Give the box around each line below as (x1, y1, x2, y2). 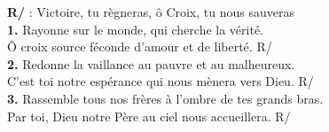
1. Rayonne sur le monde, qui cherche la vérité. (7, 19, 264, 38)
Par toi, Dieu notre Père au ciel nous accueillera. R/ (7, 106, 291, 125)
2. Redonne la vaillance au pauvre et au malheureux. (7, 54, 295, 73)
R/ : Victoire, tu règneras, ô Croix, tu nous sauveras (7, 3, 294, 20)
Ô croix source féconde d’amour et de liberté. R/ (7, 37, 272, 56)
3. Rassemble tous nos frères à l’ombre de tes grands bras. (7, 89, 324, 107)
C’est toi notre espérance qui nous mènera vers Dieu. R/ (7, 72, 314, 90)
